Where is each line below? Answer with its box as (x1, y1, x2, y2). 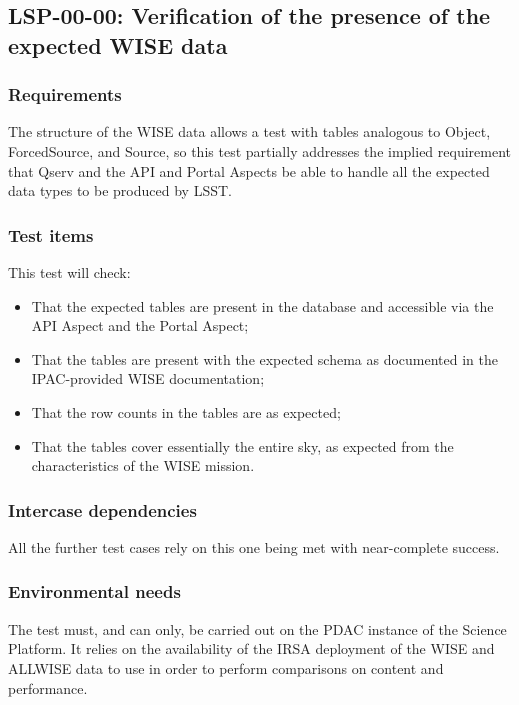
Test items (8, 222, 94, 247)
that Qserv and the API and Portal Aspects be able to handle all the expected (8, 160, 490, 181)
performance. (8, 677, 88, 698)
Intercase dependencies (8, 497, 197, 522)
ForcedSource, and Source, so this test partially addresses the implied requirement (8, 140, 511, 161)
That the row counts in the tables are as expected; (31, 401, 341, 422)
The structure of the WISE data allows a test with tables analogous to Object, (8, 121, 491, 142)
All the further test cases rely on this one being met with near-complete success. (8, 536, 500, 557)
